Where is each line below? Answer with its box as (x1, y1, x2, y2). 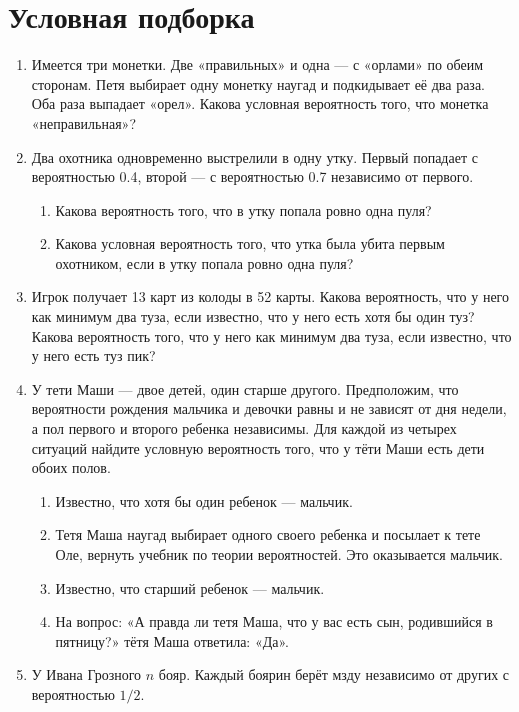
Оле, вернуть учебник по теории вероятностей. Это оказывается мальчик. (55, 544, 503, 564)
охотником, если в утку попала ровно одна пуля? (55, 252, 354, 273)
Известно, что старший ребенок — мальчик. (55, 577, 325, 598)
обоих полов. (31, 457, 111, 478)
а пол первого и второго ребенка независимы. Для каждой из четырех (31, 418, 457, 439)
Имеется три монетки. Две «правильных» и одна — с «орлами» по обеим (31, 54, 484, 75)
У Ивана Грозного (31, 664, 142, 685)
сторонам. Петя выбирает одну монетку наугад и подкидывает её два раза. (31, 73, 486, 94)
